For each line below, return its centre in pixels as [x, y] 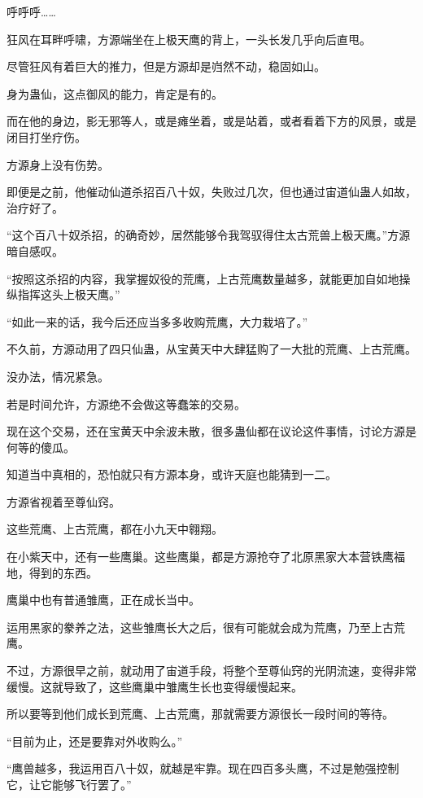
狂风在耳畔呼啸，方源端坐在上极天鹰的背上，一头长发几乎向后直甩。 [189, 39]
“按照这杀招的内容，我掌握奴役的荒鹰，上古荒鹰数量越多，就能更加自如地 [203, 278]
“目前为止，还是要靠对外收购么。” [95, 741]
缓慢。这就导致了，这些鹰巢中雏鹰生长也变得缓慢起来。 [155, 686]
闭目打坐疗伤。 [46, 136]
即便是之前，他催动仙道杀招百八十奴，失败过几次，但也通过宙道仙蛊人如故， [211, 192]
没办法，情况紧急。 [58, 376]
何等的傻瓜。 [41, 447]
